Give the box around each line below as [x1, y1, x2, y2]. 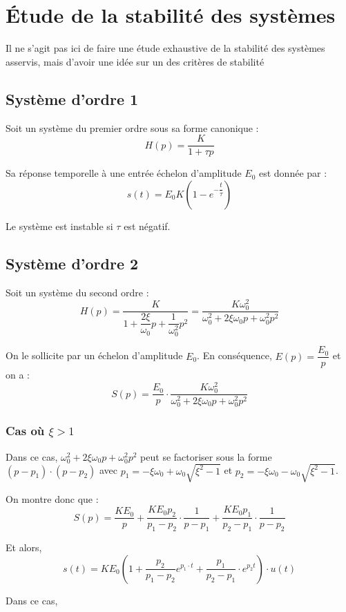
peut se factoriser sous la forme [140, 449, 272, 463]
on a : [6, 367, 30, 382]
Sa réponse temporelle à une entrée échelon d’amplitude [6, 166, 242, 180]
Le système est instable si [6, 218, 113, 233]
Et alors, [6, 539, 42, 554]
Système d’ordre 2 [6, 252, 139, 274]
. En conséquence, [197, 348, 272, 363]
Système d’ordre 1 [6, 88, 139, 109]
